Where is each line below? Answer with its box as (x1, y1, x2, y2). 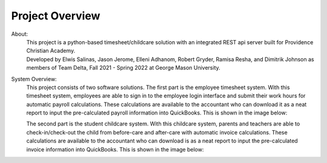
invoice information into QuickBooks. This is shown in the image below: (26, 145, 204, 153)
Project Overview (11, 9, 101, 22)
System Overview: (11, 75, 57, 82)
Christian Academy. (26, 47, 76, 55)
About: (11, 30, 28, 38)
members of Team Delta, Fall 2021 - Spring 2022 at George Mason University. (26, 64, 220, 72)
